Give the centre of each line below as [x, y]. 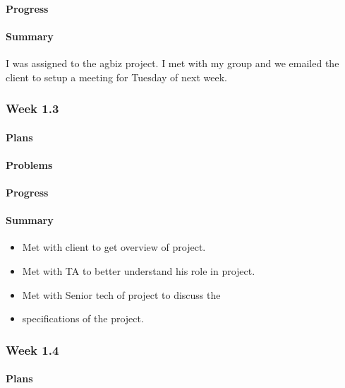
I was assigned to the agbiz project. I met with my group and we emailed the [172, 63]
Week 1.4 [32, 349]
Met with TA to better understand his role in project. [139, 270]
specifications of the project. [83, 318]
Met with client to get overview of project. [114, 247]
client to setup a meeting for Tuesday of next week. [116, 77]
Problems [29, 164]
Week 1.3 [32, 108]
